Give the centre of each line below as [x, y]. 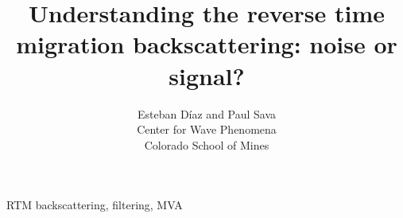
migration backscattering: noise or [207, 44]
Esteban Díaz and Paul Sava [207, 113]
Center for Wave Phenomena [207, 129]
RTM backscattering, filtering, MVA [95, 205]
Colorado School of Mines [207, 144]
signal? [207, 75]
